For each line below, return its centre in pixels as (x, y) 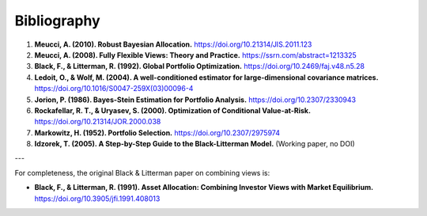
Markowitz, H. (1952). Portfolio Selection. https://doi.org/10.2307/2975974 (157, 133)
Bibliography (57, 21)
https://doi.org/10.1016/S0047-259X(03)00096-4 (114, 89)
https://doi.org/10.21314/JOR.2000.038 (98, 122)
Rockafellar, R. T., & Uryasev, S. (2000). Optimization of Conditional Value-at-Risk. (173, 110)
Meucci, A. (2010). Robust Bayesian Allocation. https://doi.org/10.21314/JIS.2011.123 (173, 44)
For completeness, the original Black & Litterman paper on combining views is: (142, 172)
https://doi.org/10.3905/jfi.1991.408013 (97, 199)
